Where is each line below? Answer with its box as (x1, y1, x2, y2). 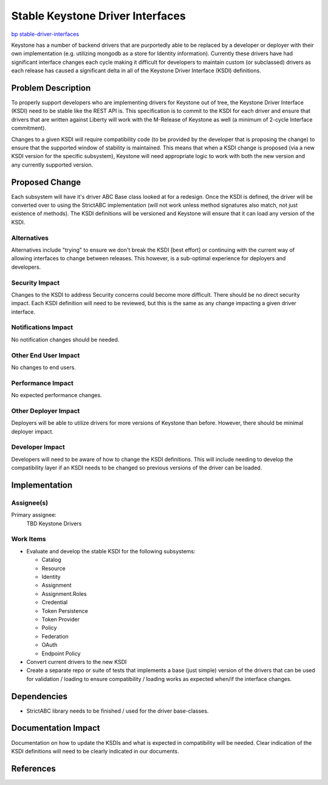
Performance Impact (11, 379, 74, 387)
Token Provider (41, 615, 80, 623)
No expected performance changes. (11, 392, 103, 399)
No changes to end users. (11, 364, 76, 371)
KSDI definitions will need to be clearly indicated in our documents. (11, 747, 179, 755)
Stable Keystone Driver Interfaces (11, 9, 186, 22)
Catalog (41, 556, 61, 564)
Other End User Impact (11, 351, 80, 359)
